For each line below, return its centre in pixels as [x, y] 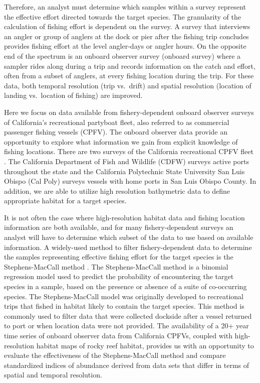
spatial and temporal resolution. [53, 375]
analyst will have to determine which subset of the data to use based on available [129, 237]
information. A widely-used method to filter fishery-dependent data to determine [128, 247]
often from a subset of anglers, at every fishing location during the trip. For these [129, 76]
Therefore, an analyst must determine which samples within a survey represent [125, 7]
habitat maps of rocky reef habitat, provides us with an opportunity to [145, 345]
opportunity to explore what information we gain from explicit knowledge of [121, 141]
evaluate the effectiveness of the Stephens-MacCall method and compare [115, 355]
